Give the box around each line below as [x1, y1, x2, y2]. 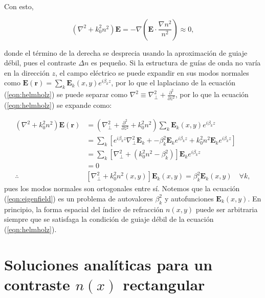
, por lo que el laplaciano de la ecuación [111, 77, 236, 88]
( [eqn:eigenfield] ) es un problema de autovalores [4, 193, 153, 203]
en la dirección [4, 67, 50, 78]
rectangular [123, 273, 205, 294]
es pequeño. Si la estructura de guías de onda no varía [91, 57, 261, 68]
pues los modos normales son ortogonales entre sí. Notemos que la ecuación [4, 183, 240, 194]
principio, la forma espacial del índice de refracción [4, 203, 164, 214]
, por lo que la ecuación [175, 89, 249, 100]
